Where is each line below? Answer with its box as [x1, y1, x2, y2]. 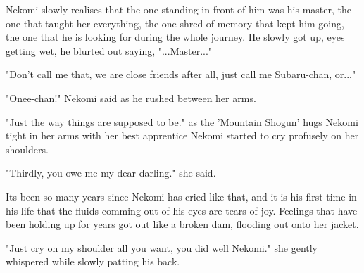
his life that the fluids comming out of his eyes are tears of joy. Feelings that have [6, 203, 358, 217]
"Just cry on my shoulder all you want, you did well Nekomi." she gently [6, 240, 318, 255]
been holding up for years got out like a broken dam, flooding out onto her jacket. [6, 217, 359, 231]
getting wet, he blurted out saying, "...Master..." [6, 43, 213, 58]
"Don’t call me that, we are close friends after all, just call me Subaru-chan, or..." [6, 67, 356, 82]
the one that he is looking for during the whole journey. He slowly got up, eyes [6, 30, 345, 44]
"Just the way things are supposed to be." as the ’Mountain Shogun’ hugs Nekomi [6, 114, 358, 129]
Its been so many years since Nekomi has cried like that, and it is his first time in [6, 189, 357, 203]
